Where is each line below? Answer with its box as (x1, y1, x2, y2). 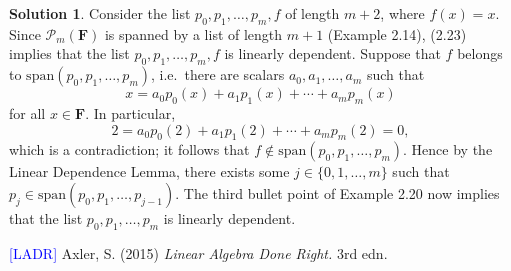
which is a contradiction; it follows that (9, 139, 250, 160)
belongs (457, 43, 503, 64)
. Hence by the (403, 139, 493, 160)
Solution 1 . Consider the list (9, 3, 191, 23)
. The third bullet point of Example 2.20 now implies (175, 182, 500, 203)
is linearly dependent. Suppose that (224, 43, 441, 64)
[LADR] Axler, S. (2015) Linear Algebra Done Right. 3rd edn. (9, 242, 388, 263)
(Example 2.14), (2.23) (327, 23, 467, 44)
